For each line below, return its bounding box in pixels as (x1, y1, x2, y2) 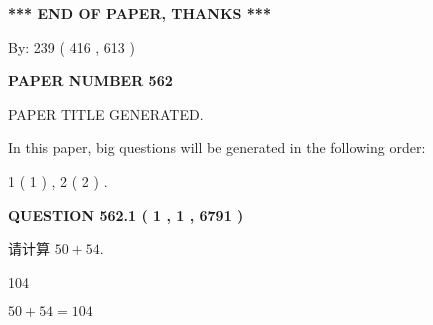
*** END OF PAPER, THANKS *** (8, 3, 271, 23)
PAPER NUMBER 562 (8, 70, 173, 91)
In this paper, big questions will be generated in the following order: (8, 137, 426, 158)
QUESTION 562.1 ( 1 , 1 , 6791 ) (8, 204, 244, 225)
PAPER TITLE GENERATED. (8, 103, 204, 124)
